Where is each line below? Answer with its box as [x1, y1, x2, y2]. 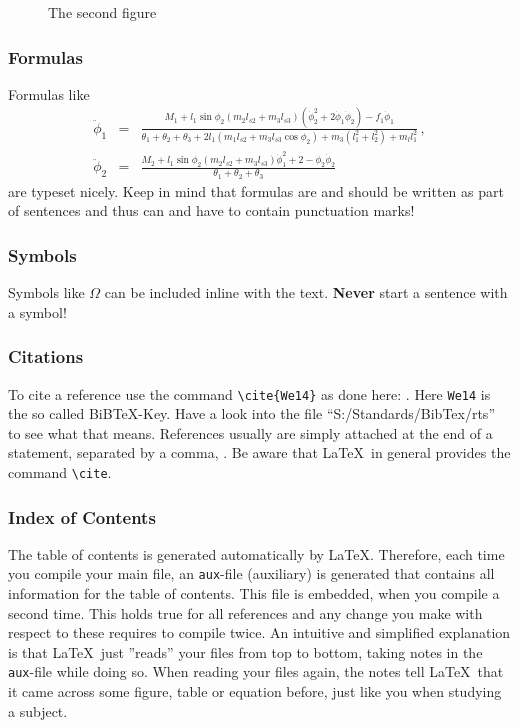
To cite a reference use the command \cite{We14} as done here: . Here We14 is [8, 383, 491, 404]
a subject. [8, 700, 68, 721]
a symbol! [8, 301, 67, 322]
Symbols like [8, 282, 85, 303]
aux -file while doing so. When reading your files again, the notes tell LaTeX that [8, 661, 504, 682]
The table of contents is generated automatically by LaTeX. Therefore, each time [8, 543, 505, 564]
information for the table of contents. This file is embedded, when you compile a [8, 583, 500, 604]
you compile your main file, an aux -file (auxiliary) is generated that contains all [8, 563, 495, 584]
